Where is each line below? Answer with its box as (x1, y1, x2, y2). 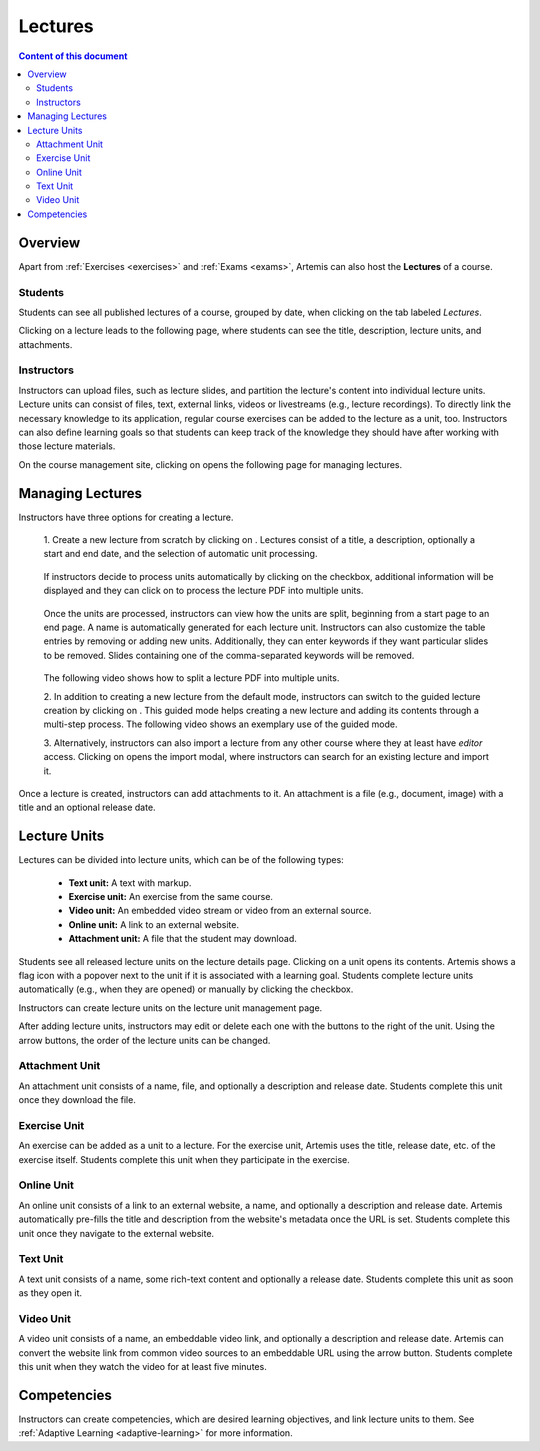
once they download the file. (18, 1094, 137, 1106)
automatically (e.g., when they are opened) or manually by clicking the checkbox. (18, 983, 354, 995)
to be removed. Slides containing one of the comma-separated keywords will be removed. (43, 649, 415, 661)
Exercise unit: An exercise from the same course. (68, 891, 274, 902)
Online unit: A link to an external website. (68, 918, 240, 930)
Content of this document (18, 50, 128, 62)
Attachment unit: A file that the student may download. (68, 933, 297, 945)
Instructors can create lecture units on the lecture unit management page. (18, 1001, 323, 1014)
